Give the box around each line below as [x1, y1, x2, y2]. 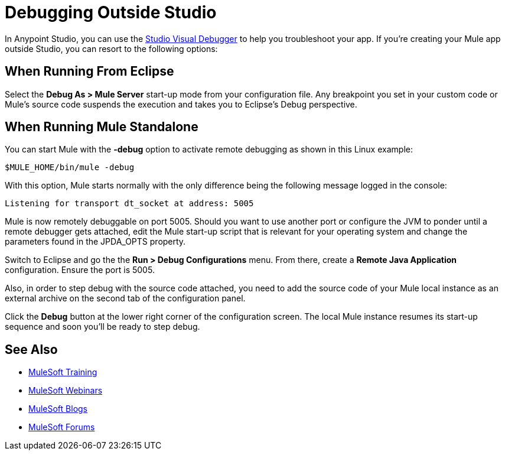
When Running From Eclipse [5, 64, 174, 79]
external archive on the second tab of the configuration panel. [5, 293, 246, 304]
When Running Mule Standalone [5, 119, 198, 135]
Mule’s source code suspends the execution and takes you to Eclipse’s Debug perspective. [5, 99, 357, 109]
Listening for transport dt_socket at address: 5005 [5, 199, 254, 209]
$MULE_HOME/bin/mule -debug [5, 162, 135, 173]
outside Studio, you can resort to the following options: [5, 43, 218, 54]
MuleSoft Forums [28, 422, 95, 433]
